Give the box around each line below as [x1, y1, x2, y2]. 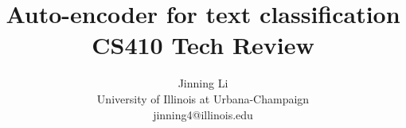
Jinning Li [178, 75, 228, 91]
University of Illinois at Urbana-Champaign [96, 90, 310, 107]
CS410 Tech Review [92, 29, 314, 61]
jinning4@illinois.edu [153, 106, 253, 122]
